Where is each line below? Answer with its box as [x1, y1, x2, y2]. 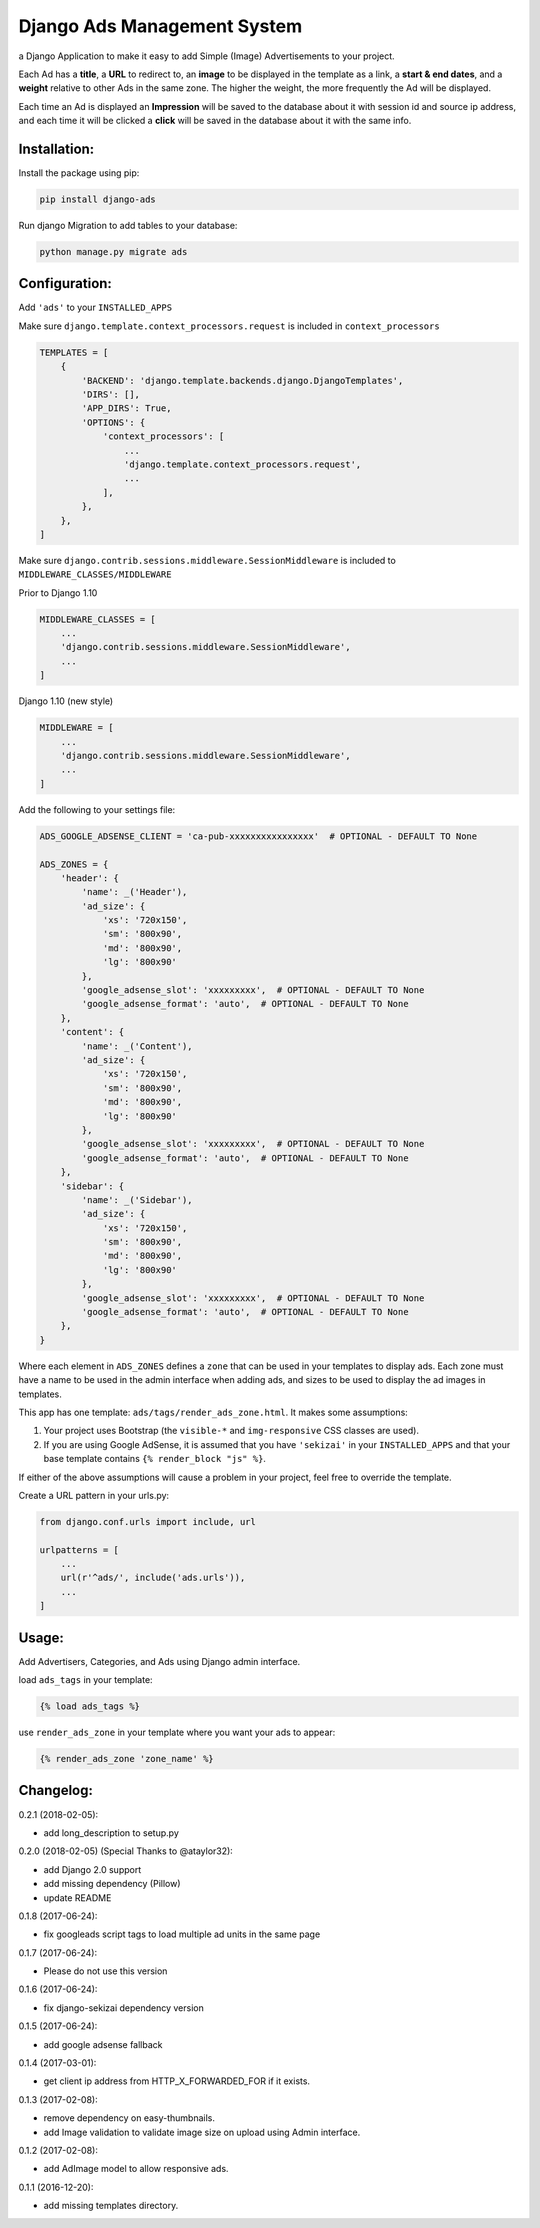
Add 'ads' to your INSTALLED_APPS [18, 301, 173, 314]
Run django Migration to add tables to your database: [18, 219, 238, 231]
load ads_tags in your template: [18, 1674, 154, 1686]
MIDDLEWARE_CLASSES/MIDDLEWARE [18, 569, 172, 580]
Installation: [18, 140, 95, 157]
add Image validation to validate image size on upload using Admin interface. [43, 2126, 361, 2138]
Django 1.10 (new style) [18, 695, 114, 707]
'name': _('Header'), [81, 886, 188, 898]
